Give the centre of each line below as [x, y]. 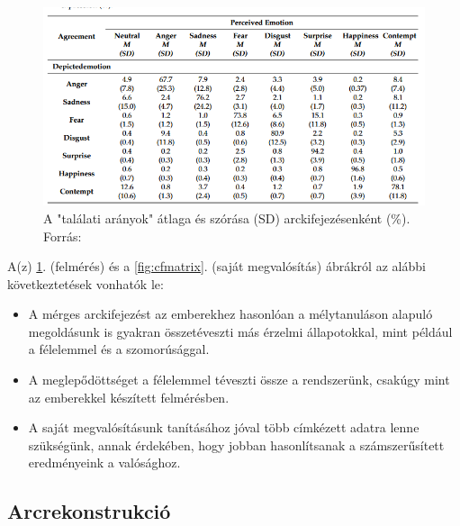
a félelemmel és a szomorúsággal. [119, 349]
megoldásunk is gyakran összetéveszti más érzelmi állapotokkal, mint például [240, 331]
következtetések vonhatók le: [86, 283]
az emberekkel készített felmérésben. [129, 397]
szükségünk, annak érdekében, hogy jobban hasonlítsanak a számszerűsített [236, 444]
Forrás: [63, 236]
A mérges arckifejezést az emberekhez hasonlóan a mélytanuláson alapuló [230, 314]
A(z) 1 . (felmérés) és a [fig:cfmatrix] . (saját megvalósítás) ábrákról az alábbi [216, 266]
